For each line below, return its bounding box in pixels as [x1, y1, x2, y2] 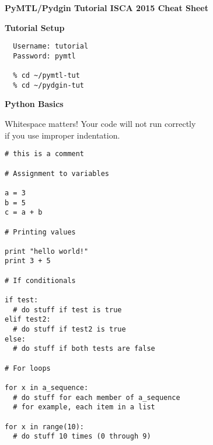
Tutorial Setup [5, 21, 65, 33]
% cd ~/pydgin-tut [13, 81, 85, 89]
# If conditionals [5, 276, 76, 285]
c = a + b [5, 208, 43, 217]
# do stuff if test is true [13, 305, 122, 314]
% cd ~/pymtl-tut [13, 71, 80, 80]
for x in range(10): [5, 422, 85, 431]
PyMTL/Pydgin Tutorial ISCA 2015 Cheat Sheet [5, 2, 208, 13]
